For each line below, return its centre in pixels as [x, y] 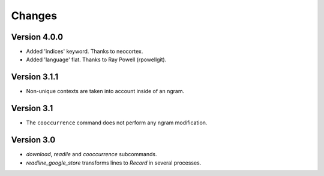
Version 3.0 [33, 140]
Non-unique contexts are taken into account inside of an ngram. [105, 91]
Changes [34, 16]
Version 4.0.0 [37, 37]
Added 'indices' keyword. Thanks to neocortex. [85, 52]
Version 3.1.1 [35, 77]
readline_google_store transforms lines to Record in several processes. [114, 163]
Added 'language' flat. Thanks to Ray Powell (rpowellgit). [96, 59]
